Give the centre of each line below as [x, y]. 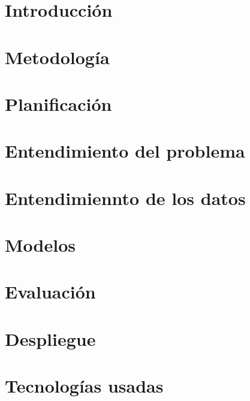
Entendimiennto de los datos [125, 198]
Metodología [57, 57]
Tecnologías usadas [84, 386]
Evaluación [50, 292]
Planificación [58, 103]
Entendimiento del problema [125, 151]
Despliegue [50, 338]
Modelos [40, 245]
